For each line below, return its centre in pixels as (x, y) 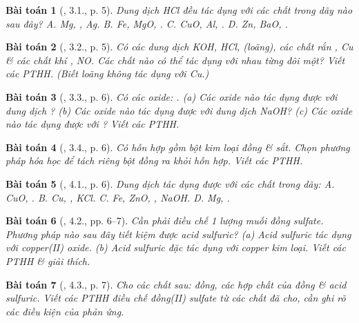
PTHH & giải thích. (48, 261)
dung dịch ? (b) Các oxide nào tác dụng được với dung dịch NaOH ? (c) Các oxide (179, 110)
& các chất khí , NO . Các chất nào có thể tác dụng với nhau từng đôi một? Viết (175, 60)
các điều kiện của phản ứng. (65, 311)
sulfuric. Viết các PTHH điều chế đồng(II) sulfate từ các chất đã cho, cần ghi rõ (176, 298)
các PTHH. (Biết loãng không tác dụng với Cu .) (107, 74)
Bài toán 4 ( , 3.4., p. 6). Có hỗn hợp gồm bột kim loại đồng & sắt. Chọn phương (178, 147)
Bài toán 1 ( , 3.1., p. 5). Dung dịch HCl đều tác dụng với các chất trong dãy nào (179, 10)
